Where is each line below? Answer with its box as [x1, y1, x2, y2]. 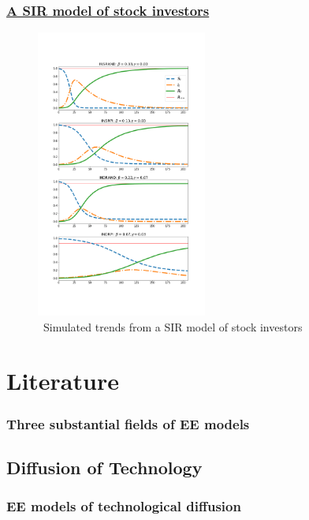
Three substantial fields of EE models [6, 413, 250, 433]
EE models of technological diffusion [6, 496, 241, 516]
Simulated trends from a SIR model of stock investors [43, 318, 303, 335]
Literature [6, 365, 119, 397]
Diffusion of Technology [6, 455, 203, 479]
